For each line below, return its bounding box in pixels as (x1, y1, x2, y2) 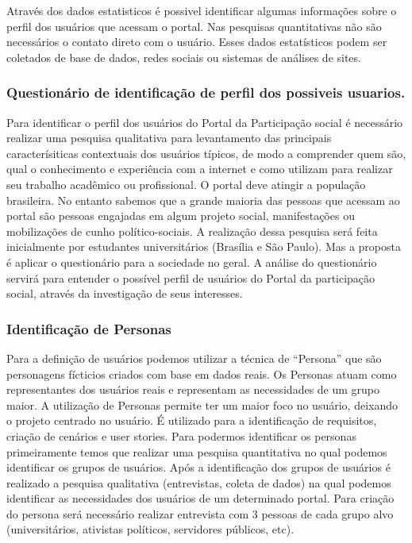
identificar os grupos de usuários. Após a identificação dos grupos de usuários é (6, 459, 391, 476)
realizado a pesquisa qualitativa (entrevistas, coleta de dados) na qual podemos (6, 474, 391, 491)
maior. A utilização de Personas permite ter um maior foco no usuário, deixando (6, 396, 398, 413)
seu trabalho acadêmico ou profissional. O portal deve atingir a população (6, 175, 366, 192)
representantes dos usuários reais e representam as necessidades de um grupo (6, 381, 380, 398)
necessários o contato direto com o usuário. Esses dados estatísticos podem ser (6, 33, 387, 50)
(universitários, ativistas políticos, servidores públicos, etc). (6, 521, 295, 537)
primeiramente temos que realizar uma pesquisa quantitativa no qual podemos (6, 443, 387, 460)
